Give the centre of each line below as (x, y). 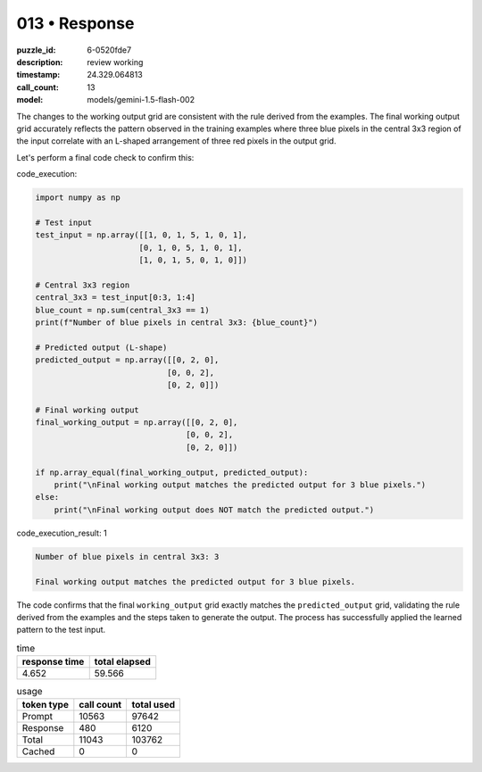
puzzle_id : (36, 50)
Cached (38, 751)
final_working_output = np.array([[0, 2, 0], (137, 423)
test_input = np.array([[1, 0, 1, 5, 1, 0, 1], (141, 235)
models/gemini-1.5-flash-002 (141, 100)
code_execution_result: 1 (62, 533)
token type (45, 705)
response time (53, 662)
